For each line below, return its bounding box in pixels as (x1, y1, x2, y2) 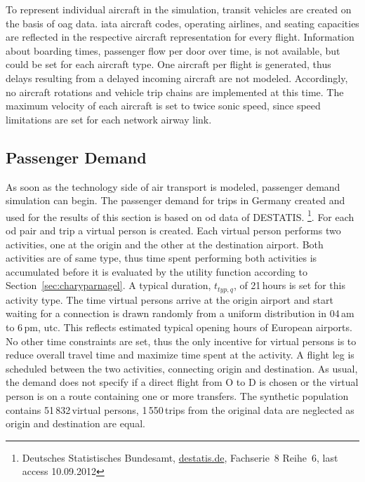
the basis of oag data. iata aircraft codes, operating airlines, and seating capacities (6, 15, 359, 30)
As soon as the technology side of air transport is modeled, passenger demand (6, 179, 340, 194)
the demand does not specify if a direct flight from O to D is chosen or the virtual (6, 375, 359, 389)
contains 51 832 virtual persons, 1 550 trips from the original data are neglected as (6, 402, 354, 417)
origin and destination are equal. (6, 416, 145, 431)
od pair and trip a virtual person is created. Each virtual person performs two (6, 222, 341, 237)
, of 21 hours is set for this (233, 278, 345, 293)
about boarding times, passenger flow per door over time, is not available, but (6, 43, 340, 58)
